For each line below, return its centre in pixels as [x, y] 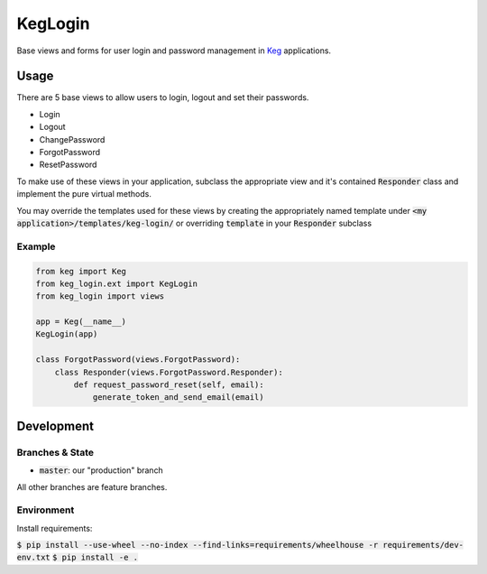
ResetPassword [68, 165]
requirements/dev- [423, 545]
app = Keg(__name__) [81, 322]
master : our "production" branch [101, 470]
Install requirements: [55, 528]
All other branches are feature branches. [92, 486]
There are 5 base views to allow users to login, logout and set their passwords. [163, 97]
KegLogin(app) [67, 334]
